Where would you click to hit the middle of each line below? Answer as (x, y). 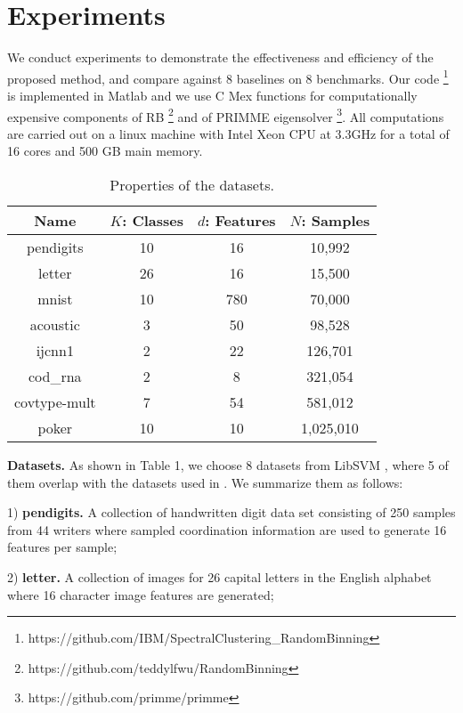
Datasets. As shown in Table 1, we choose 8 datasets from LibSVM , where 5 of (228, 465)
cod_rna (55, 376)
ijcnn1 (55, 350)
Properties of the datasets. (192, 185)
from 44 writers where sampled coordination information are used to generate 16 (227, 529)
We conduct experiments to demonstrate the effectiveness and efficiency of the (220, 57)
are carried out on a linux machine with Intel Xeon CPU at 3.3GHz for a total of (228, 133)
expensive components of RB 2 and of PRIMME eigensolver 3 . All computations (226, 115)
